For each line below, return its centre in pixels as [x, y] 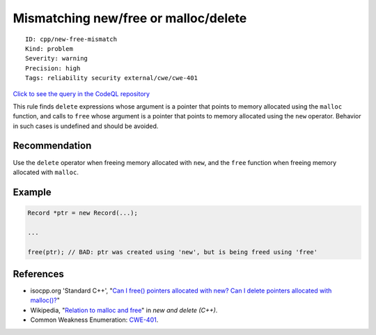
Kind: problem [49, 48]
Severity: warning [57, 59]
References [38, 274]
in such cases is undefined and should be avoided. [86, 126]
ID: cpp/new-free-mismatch [71, 39]
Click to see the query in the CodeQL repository [81, 93]
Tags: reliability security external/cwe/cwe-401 [112, 78]
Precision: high [53, 68]
